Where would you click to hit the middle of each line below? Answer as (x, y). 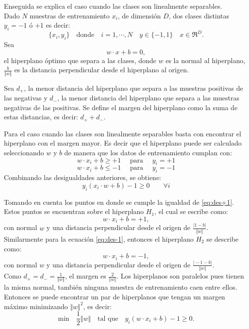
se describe (223, 239)
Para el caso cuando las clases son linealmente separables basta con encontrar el (123, 133)
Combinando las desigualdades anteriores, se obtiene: (83, 177)
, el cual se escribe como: (191, 211)
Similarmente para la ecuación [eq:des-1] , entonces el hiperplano (99, 239)
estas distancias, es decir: (41, 117)
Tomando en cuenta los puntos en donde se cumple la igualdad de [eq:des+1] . (119, 202)
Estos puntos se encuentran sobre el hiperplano (74, 211)
